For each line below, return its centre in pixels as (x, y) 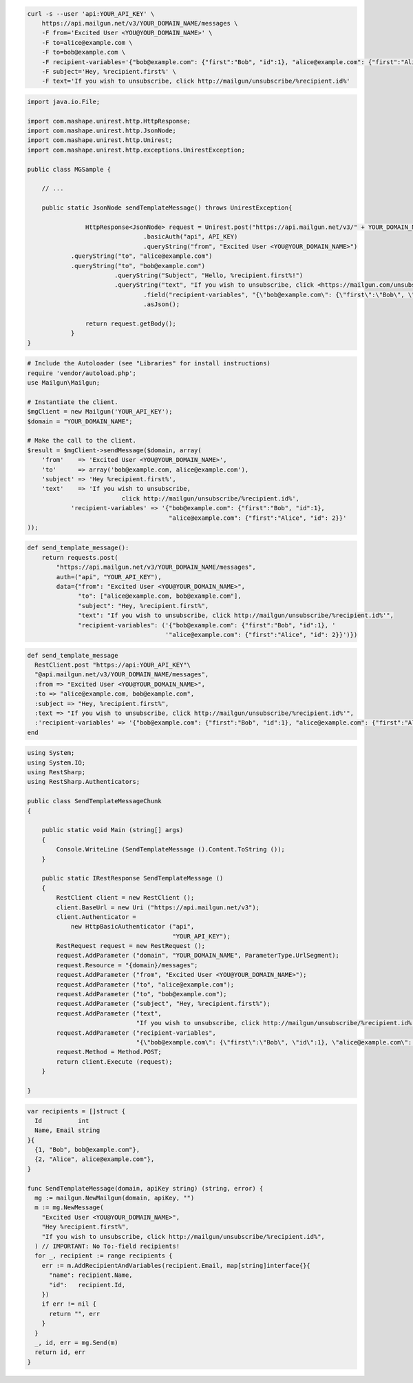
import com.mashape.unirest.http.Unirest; (100, 140)
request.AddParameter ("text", (109, 1013)
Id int (62, 1121)
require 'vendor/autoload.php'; (82, 373)
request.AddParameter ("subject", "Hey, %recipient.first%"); (163, 1004)
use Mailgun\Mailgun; (64, 383)
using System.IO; (56, 763)
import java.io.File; (64, 101)
